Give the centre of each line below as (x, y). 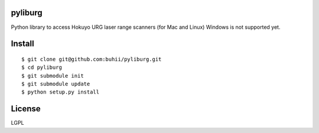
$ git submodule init (53, 76)
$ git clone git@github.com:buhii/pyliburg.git (92, 59)
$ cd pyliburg (42, 67)
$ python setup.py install (61, 92)
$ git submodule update (56, 84)
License (26, 109)
